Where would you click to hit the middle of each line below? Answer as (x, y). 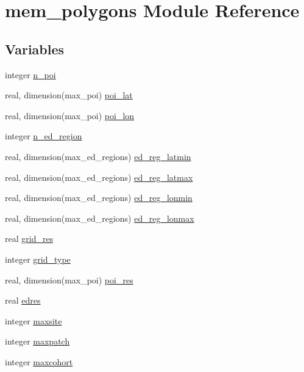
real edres (23, 300)
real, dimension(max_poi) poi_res (69, 279)
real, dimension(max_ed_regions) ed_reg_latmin (98, 156)
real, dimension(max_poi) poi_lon (70, 115)
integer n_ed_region (44, 136)
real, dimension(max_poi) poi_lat (69, 95)
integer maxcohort (39, 361)
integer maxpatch (37, 341)
